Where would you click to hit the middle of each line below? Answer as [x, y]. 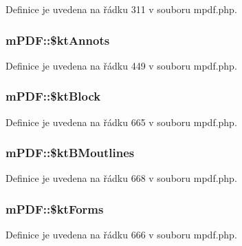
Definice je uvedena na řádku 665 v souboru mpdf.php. [121, 122]
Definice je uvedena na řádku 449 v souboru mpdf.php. [121, 65]
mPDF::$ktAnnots [58, 40]
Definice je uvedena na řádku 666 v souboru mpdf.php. [121, 235]
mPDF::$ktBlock [53, 96]
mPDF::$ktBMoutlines [70, 153]
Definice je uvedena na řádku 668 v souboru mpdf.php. [121, 178]
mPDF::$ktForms [55, 208]
